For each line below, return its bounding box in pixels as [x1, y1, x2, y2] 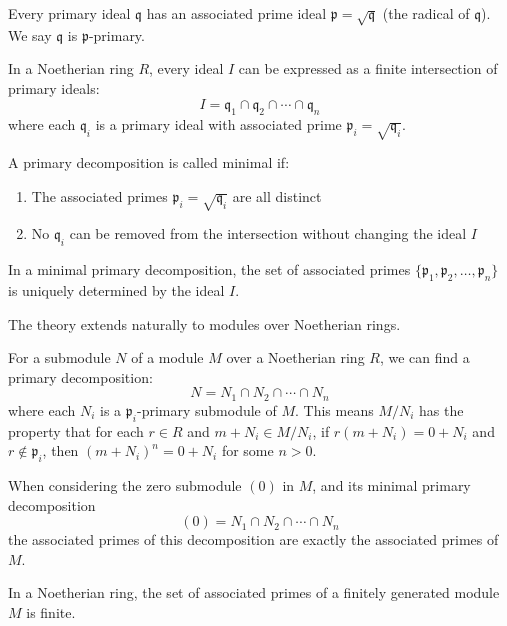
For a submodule [8, 347, 111, 368]
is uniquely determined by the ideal [8, 280, 225, 301]
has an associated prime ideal [146, 3, 327, 23]
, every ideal [149, 58, 224, 79]
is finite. [26, 602, 76, 623]
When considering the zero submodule [8, 475, 242, 496]
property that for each [8, 420, 144, 441]
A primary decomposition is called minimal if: [8, 152, 290, 173]
